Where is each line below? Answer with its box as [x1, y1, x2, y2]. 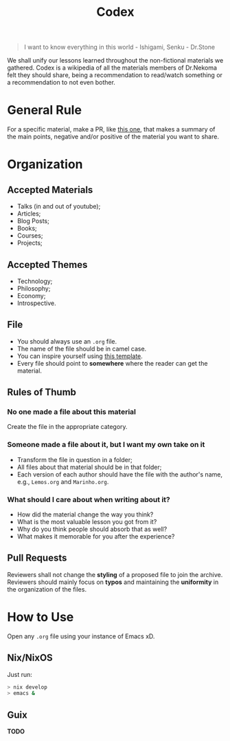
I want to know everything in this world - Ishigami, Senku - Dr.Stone [23, 43, 216, 52]
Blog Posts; [16, 217, 49, 225]
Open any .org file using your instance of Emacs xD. [7, 632, 155, 640]
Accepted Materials [7, 184, 93, 196]
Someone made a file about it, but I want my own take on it [7, 440, 205, 450]
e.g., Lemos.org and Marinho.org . [16, 477, 109, 486]
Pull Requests [7, 552, 67, 564]
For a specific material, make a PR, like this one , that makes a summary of [7, 125, 216, 134]
